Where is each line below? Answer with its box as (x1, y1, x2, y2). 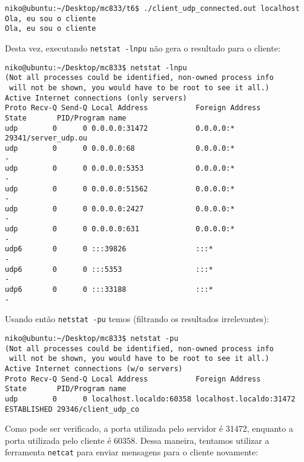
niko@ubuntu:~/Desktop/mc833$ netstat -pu (5, 334, 179, 343)
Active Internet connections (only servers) (5, 93, 187, 102)
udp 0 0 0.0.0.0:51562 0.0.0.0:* (5, 184, 235, 193)
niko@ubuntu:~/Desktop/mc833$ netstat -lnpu (5, 63, 187, 72)
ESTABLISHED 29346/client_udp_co (5, 404, 139, 414)
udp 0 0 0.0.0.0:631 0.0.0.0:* (5, 225, 235, 234)
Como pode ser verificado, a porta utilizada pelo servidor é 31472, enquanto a (5, 422, 293, 435)
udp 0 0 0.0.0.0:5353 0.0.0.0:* (5, 164, 235, 173)
